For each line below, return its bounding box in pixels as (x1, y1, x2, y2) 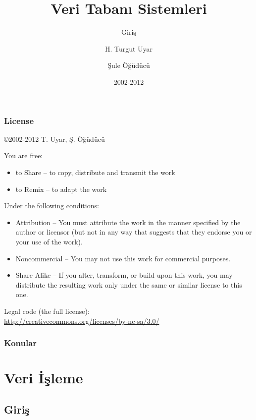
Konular (4, 337, 37, 349)
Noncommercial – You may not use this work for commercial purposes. (15, 253, 231, 263)
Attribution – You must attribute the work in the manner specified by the (15, 217, 241, 227)
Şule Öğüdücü (107, 60, 150, 70)
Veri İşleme (4, 367, 83, 388)
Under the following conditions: (4, 200, 99, 211)
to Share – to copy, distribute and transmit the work (15, 167, 175, 177)
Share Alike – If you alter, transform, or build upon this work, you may (15, 270, 233, 280)
